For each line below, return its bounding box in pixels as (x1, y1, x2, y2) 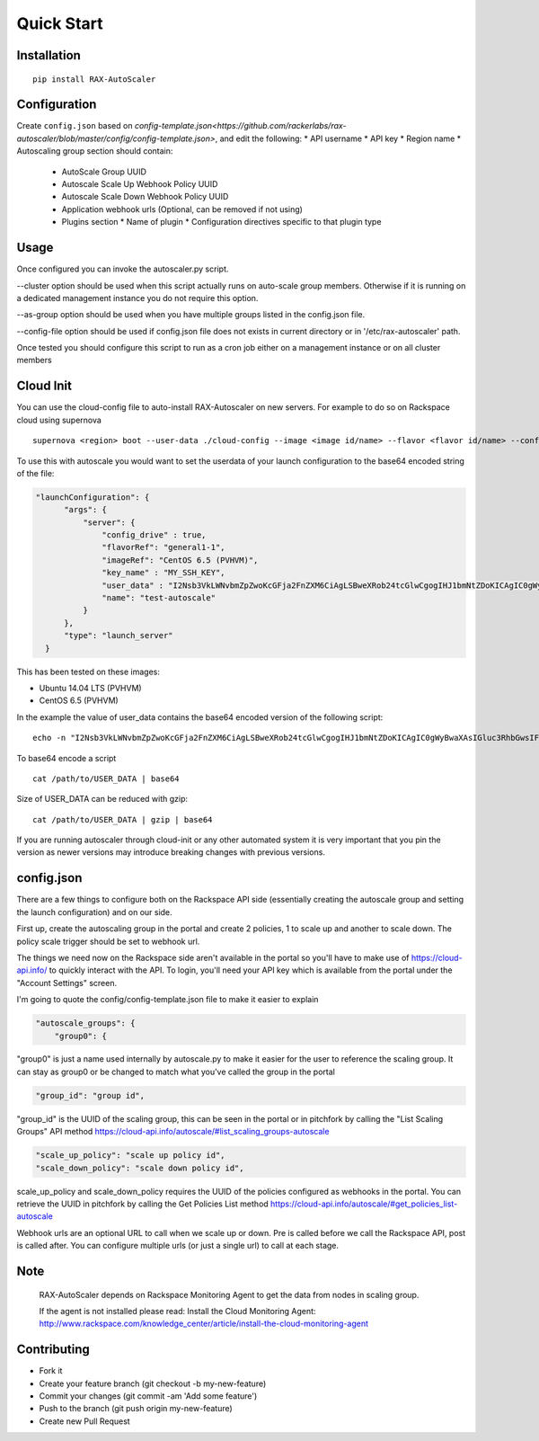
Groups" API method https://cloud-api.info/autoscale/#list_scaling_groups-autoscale (16, 1126, 330, 1137)
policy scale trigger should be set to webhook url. (16, 936, 200, 947)
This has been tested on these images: (16, 666, 161, 677)
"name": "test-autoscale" (102, 593, 216, 603)
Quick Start (16, 13, 103, 33)
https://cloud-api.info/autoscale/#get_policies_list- (269, 1198, 458, 1209)
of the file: (16, 467, 55, 478)
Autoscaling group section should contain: (16, 146, 173, 156)
